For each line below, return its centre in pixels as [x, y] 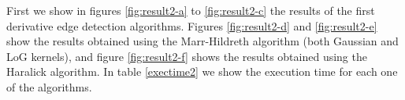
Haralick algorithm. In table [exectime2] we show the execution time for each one [202, 71]
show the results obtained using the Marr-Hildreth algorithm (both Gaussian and [202, 41]
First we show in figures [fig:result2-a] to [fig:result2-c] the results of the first [191, 10]
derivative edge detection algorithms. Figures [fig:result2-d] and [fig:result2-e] [192, 25]
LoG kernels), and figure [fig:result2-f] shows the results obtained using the [187, 56]
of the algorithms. [49, 86]
